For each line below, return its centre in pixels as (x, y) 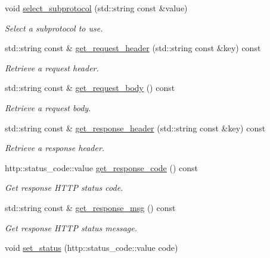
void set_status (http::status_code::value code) (91, 248)
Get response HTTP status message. (71, 227)
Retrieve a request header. (52, 67)
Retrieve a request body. (48, 107)
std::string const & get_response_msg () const (90, 207)
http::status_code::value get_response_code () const (101, 167)
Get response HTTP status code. (64, 188)
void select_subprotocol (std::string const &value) (96, 8)
